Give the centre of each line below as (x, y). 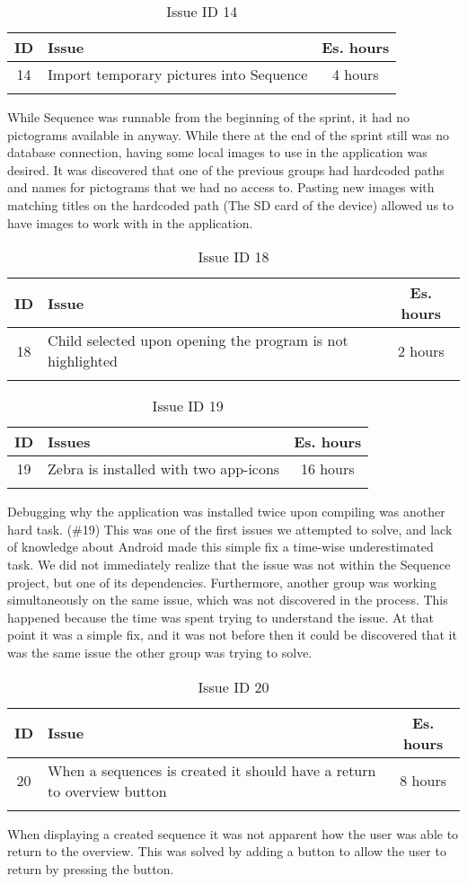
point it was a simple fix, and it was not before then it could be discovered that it (232, 635)
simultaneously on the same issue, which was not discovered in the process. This (228, 600)
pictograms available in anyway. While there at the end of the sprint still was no (228, 134)
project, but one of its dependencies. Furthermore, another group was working (222, 582)
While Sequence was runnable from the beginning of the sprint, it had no (208, 117)
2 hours (421, 350)
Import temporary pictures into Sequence (178, 74)
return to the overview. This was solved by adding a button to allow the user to (227, 851)
